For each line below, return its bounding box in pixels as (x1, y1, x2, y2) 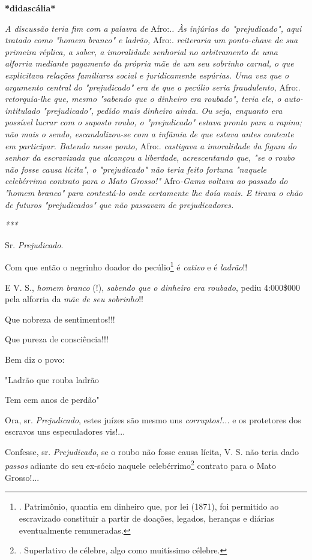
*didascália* (5, 2, 56, 14)
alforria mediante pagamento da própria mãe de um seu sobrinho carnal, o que (5, 57, 294, 70)
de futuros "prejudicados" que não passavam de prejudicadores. (5, 198, 234, 210)
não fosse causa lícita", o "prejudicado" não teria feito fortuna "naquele (5, 162, 266, 175)
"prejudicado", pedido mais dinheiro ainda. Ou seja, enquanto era (43, 104, 283, 116)
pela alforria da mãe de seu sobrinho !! (5, 293, 143, 305)
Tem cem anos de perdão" (5, 393, 100, 406)
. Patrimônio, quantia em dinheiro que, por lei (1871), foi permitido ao (19, 500, 279, 513)
